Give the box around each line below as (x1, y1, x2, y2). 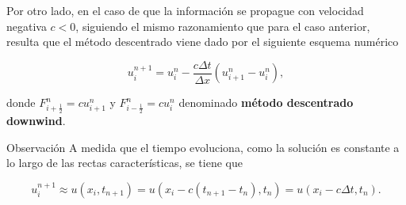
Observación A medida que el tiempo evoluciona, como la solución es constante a (6, 139, 400, 155)
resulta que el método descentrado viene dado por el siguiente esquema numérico (6, 33, 399, 50)
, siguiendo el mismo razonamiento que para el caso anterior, (75, 17, 370, 34)
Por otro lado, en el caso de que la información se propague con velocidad (6, 2, 364, 18)
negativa (6, 17, 47, 34)
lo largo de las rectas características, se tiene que (6, 154, 243, 171)
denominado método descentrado (178, 94, 354, 111)
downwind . (6, 112, 66, 129)
